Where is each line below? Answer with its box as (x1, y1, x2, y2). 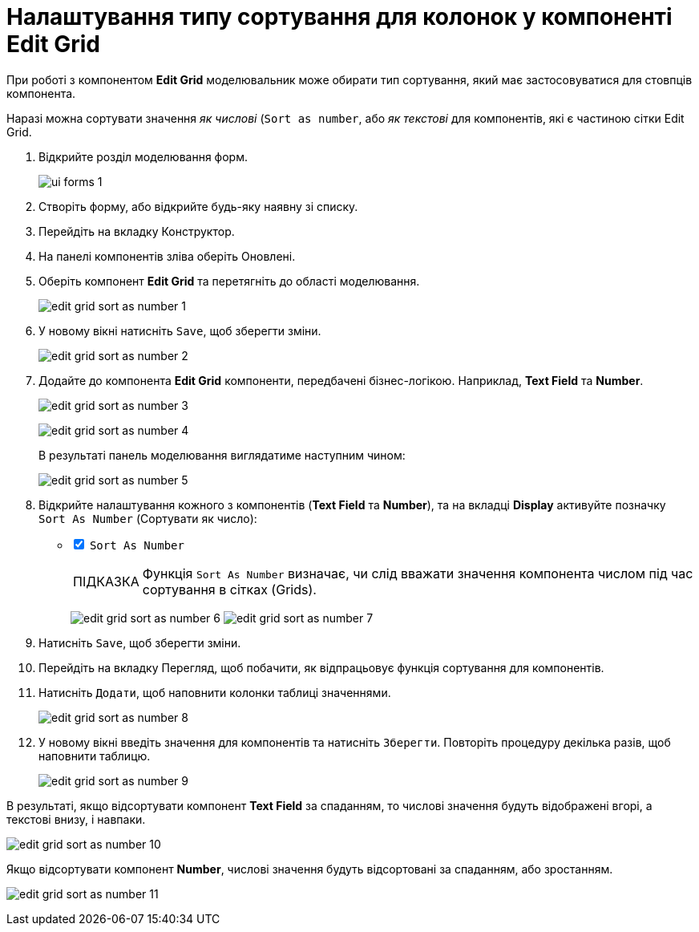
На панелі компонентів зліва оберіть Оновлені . (38, 249, 296, 263)
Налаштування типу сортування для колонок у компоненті (6, 3, 673, 30)
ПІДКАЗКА (73, 573, 139, 590)
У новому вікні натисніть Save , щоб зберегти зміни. (38, 323, 321, 338)
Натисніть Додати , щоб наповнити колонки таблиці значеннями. (38, 685, 391, 699)
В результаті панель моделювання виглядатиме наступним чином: (38, 448, 406, 462)
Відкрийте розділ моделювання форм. (38, 149, 248, 164)
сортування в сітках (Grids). (142, 581, 317, 598)
